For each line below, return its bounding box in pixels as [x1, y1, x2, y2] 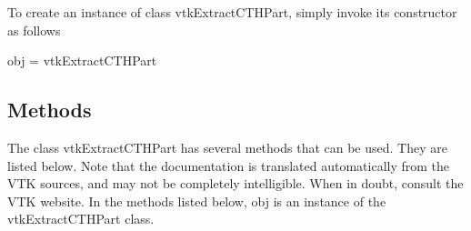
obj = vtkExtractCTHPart [7, 51, 157, 70]
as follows [7, 20, 61, 39]
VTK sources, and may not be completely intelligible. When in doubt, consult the [7, 174, 464, 193]
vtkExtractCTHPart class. [7, 209, 155, 228]
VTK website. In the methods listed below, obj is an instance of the [7, 191, 386, 210]
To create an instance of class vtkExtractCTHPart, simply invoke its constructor [7, 3, 457, 21]
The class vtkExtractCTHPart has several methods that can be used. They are [7, 137, 447, 156]
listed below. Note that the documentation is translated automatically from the [7, 156, 450, 175]
